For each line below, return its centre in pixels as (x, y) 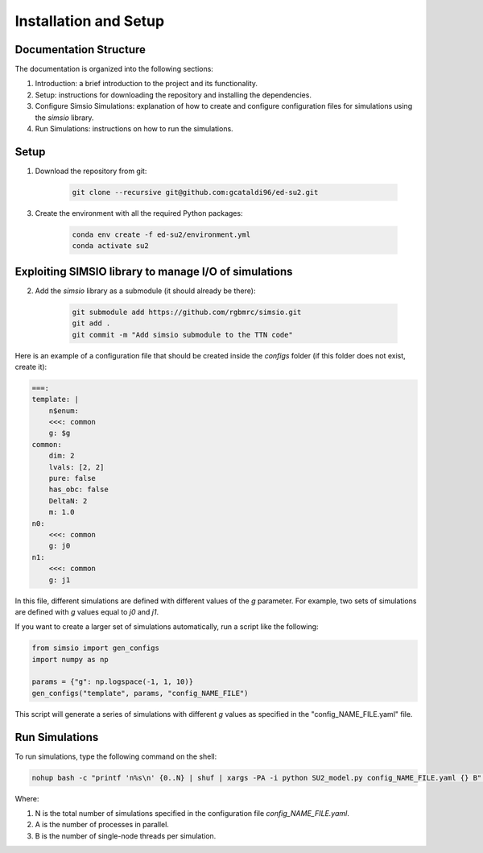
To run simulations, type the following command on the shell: (116, 756)
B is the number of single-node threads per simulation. (126, 836)
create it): (31, 366)
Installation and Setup (90, 21)
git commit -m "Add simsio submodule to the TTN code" (182, 335)
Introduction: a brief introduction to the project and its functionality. (146, 84)
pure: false (72, 478)
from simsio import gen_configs (96, 648)
